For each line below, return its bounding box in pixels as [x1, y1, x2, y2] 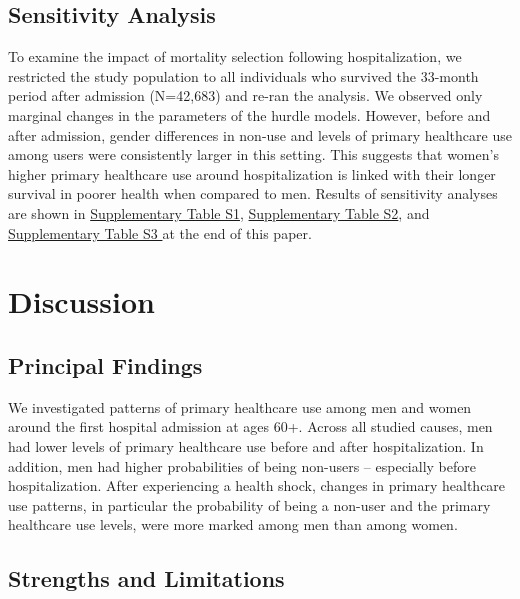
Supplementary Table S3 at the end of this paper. [8, 222, 312, 243]
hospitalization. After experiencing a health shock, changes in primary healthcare [8, 475, 506, 496]
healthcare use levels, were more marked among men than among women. [8, 514, 458, 535]
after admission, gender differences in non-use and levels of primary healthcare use [8, 124, 512, 145]
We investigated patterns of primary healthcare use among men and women [8, 396, 472, 417]
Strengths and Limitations [8, 563, 285, 594]
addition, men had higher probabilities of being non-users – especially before [8, 455, 476, 476]
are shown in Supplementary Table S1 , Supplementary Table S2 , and [8, 202, 430, 223]
